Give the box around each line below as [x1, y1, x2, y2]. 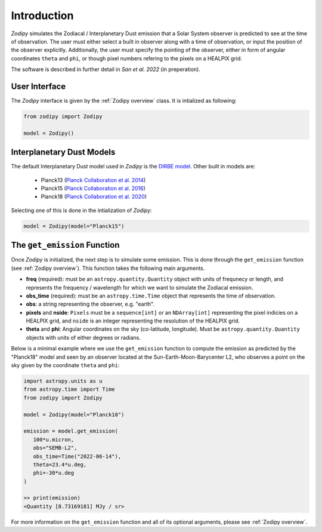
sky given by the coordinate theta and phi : [11, 362, 120, 369]
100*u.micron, [33, 436, 75, 443]
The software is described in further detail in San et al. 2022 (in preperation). [11, 66, 201, 73]
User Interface [11, 81, 66, 91]
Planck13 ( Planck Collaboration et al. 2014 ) [41, 176, 146, 183]
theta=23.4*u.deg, [33, 461, 87, 468]
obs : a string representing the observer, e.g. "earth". [26, 300, 155, 307]
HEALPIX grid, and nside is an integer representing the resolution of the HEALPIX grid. [26, 317, 240, 325]
